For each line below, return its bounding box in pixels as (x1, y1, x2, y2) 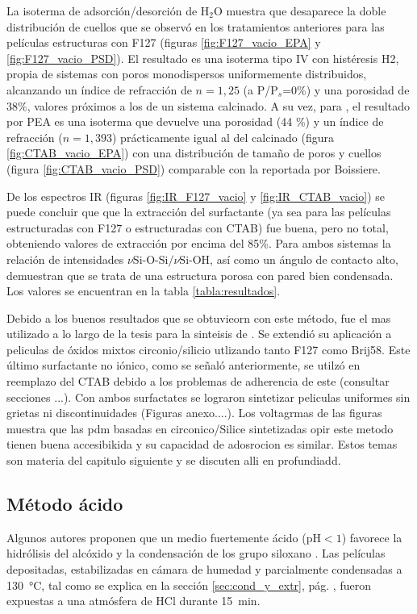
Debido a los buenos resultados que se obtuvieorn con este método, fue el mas (6, 309, 391, 326)
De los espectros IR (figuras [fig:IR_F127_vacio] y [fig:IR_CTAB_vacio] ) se (6, 187, 386, 204)
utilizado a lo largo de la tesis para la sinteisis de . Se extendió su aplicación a (6, 325, 392, 342)
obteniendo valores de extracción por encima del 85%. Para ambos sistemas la (6, 235, 391, 252)
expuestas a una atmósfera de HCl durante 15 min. (6, 592, 261, 609)
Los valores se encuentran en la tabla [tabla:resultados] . (6, 282, 281, 299)
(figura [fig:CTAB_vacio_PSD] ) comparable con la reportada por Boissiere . (6, 160, 381, 177)
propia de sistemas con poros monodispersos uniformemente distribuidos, (6, 65, 367, 82)
